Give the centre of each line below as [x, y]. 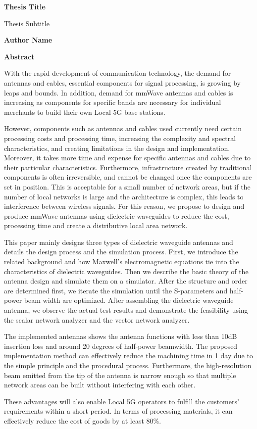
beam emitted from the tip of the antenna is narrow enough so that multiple [120, 375]
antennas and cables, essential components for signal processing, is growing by [122, 82]
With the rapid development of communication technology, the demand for [118, 73]
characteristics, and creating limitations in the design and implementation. [117, 148]
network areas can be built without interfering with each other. [100, 385]
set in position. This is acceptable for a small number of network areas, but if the [127, 186]
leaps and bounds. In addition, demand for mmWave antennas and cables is [119, 92]
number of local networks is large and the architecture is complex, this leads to [124, 196]
